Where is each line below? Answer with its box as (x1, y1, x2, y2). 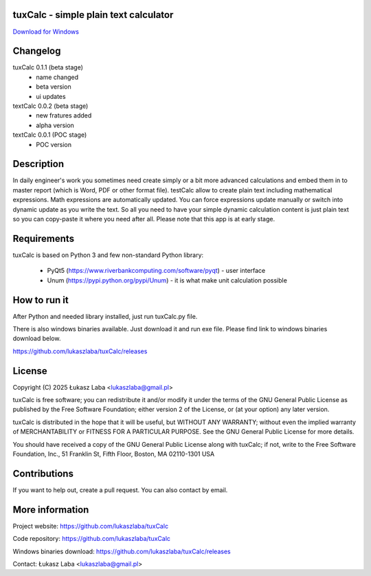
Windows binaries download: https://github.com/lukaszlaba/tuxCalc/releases (12, 547, 231, 555)
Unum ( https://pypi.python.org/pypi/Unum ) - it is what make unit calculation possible (47, 276, 288, 285)
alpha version (36, 121, 75, 129)
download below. (12, 334, 61, 343)
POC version (36, 140, 72, 148)
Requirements (12, 232, 75, 244)
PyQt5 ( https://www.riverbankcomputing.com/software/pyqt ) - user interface (47, 267, 266, 275)
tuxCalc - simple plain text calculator (12, 9, 174, 21)
